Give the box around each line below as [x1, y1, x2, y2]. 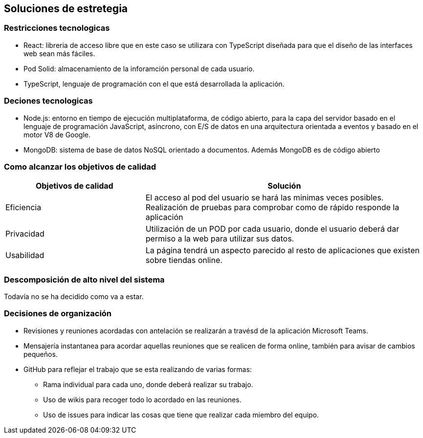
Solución [267, 181, 301, 191]
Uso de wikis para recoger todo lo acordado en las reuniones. [43, 395, 242, 404]
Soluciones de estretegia [4, 2, 128, 15]
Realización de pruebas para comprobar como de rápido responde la [145, 202, 400, 213]
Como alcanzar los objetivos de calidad [4, 161, 156, 172]
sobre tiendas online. [145, 255, 223, 265]
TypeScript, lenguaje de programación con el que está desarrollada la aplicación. [23, 79, 285, 88]
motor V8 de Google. [23, 130, 91, 139]
